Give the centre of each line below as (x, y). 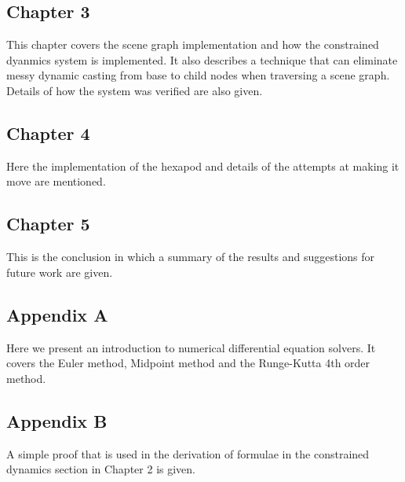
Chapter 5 (48, 224)
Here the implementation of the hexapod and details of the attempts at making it (203, 166)
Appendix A (57, 314)
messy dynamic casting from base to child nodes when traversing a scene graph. (198, 75)
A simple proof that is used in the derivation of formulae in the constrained (188, 453)
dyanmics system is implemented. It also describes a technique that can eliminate (202, 59)
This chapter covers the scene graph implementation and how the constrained (193, 44)
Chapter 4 (48, 132)
